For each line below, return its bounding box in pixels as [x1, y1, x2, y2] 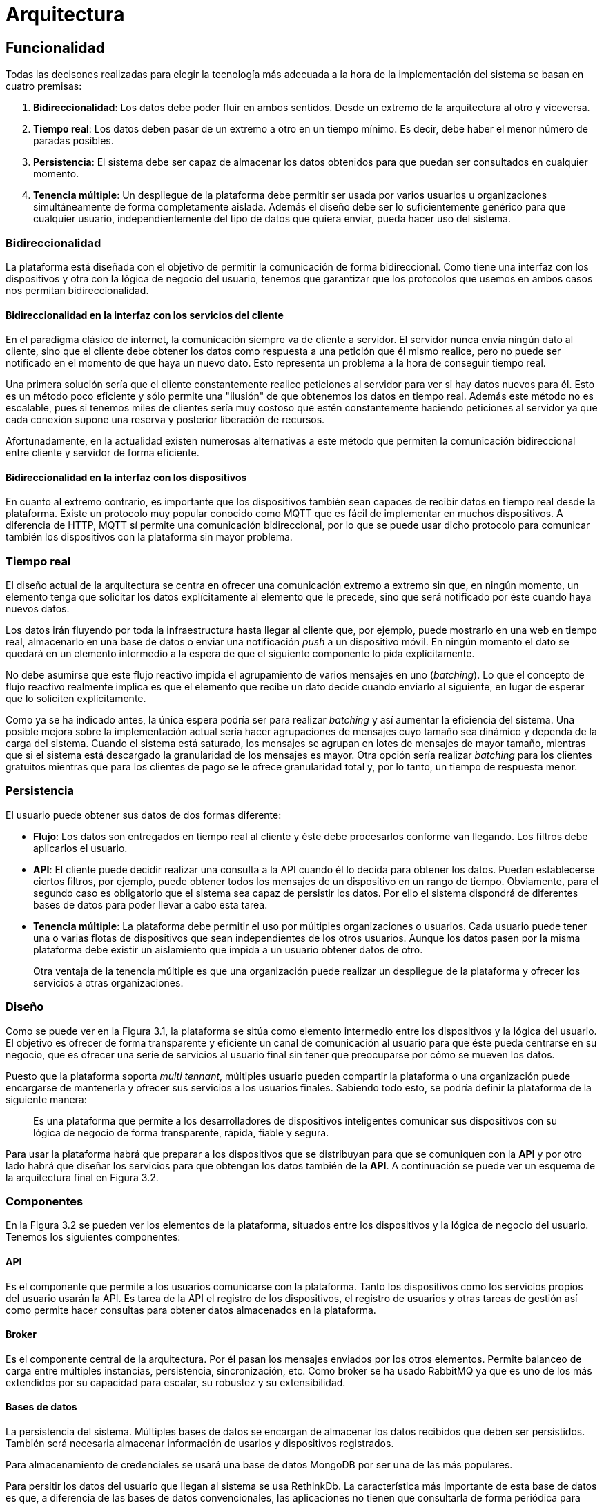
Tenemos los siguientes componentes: [6, 1231, 181, 1243]
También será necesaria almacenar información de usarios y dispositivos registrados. [6, 1437, 394, 1450]
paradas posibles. [33, 135, 114, 147]
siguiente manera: [6, 1093, 87, 1105]
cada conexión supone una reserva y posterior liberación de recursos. [6, 414, 325, 426]
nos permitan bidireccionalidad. [6, 284, 149, 296]
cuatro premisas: [6, 80, 82, 93]
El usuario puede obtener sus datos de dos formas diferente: [6, 808, 282, 821]
